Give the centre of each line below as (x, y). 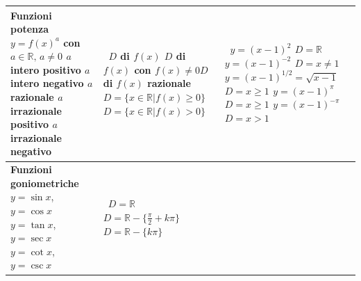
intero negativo (47, 83)
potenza (30, 29)
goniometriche (45, 183)
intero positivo (46, 69)
